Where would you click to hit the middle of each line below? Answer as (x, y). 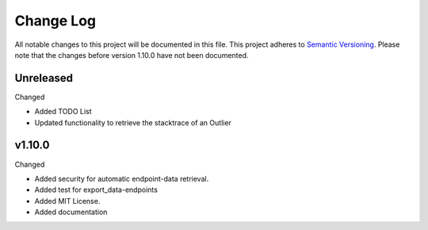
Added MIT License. (67, 201)
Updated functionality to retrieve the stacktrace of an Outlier (133, 122)
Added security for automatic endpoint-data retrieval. (122, 178)
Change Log (55, 21)
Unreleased (44, 78)
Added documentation (71, 212)
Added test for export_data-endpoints (96, 190)
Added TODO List (63, 112)
